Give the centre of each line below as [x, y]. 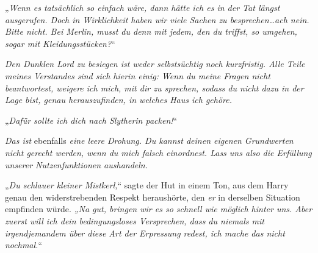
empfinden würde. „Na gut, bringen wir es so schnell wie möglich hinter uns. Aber [159, 209]
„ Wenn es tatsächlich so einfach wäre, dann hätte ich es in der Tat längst [143, 7]
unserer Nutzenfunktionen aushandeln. [77, 164]
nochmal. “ [23, 245]
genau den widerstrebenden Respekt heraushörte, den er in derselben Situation [153, 197]
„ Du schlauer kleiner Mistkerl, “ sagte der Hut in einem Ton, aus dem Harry [147, 185]
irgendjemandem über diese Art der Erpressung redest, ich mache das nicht [145, 233]
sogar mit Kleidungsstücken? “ [60, 43]
